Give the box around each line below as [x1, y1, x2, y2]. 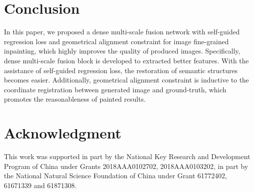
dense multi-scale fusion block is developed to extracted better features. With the [4, 55, 249, 65]
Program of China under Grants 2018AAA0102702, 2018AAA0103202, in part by [4, 161, 248, 171]
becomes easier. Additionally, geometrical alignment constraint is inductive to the [4, 75, 249, 85]
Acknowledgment [4, 123, 121, 143]
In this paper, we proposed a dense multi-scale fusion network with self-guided [4, 27, 240, 37]
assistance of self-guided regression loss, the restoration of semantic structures [4, 65, 238, 75]
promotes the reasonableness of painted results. [4, 94, 146, 104]
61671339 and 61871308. [4, 180, 77, 190]
